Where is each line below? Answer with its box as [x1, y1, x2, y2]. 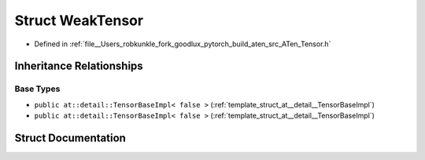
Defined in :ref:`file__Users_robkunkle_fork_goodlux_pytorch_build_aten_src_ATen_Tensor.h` [34, 39, 331, 49]
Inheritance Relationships [14, 60, 143, 73]
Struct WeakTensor [14, 12, 144, 29]
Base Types [14, 83, 61, 94]
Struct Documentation [14, 131, 126, 144]
